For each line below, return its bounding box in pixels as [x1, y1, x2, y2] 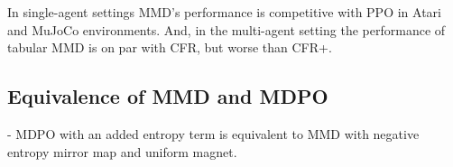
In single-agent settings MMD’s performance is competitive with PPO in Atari [7, 3, 441, 21]
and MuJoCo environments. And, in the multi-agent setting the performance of [7, 20, 446, 39]
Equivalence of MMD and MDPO [7, 82, 328, 110]
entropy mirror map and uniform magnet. [7, 142, 237, 161]
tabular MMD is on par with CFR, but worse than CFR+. [7, 38, 332, 57]
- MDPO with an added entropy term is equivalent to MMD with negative [7, 124, 420, 143]
